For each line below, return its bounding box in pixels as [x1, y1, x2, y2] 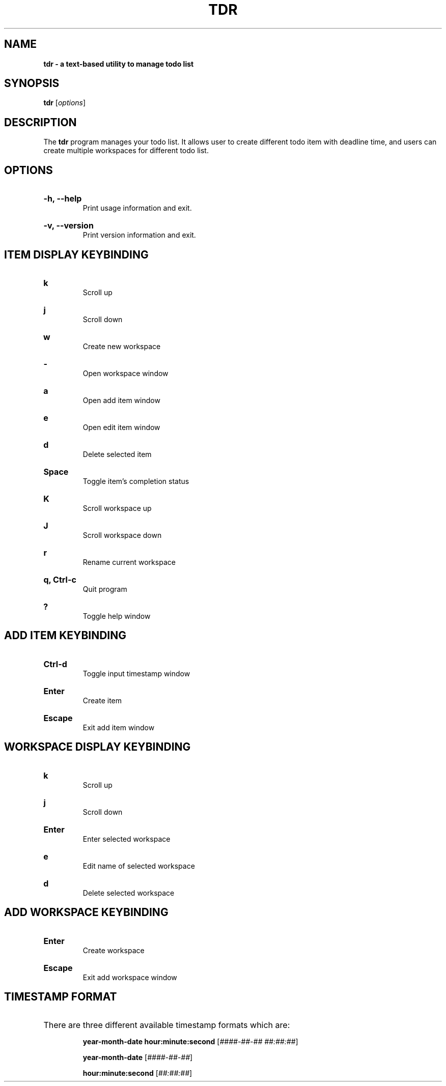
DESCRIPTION [4, 116, 77, 129]
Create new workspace [82, 341, 161, 351]
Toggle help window [82, 611, 151, 620]
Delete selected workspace [82, 888, 175, 897]
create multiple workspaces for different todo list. [43, 146, 209, 155]
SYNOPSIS [4, 77, 60, 90]
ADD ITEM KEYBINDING [4, 629, 127, 642]
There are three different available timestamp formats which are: [43, 1020, 290, 1031]
